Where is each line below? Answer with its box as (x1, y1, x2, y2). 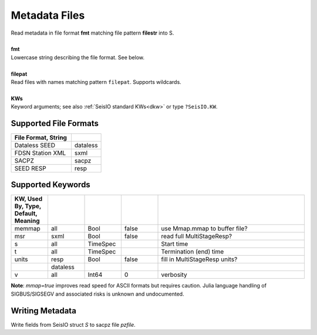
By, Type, (14, 202, 41, 211)
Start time (161, 240, 188, 248)
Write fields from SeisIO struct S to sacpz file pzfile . (11, 321, 136, 328)
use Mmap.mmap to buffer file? (161, 225, 248, 233)
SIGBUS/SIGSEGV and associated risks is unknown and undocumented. (11, 290, 184, 297)
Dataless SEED (14, 141, 56, 149)
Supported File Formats (11, 118, 99, 128)
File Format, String (14, 133, 68, 141)
